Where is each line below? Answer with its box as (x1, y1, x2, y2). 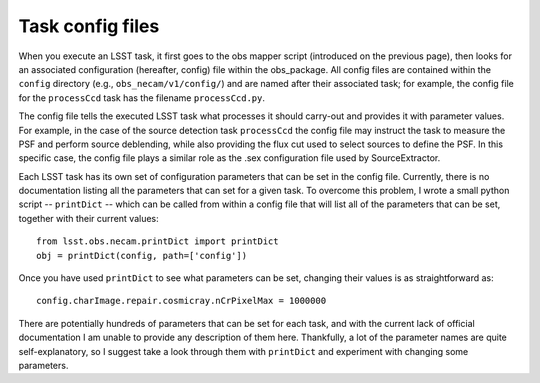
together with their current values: (18, 212, 159, 224)
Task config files (18, 15, 160, 37)
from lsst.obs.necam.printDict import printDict (36, 236, 279, 247)
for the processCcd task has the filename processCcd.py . (18, 91, 265, 104)
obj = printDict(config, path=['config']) (36, 250, 248, 261)
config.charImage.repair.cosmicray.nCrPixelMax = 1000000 (36, 295, 327, 307)
